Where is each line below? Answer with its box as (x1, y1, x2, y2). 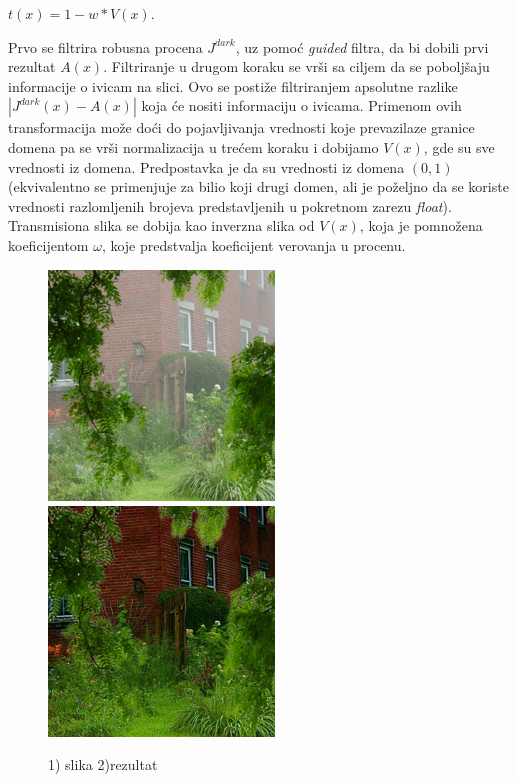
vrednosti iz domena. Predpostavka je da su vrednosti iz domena (8, 156, 405, 177)
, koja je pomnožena (359, 215, 483, 236)
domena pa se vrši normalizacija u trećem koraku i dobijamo (8, 136, 379, 157)
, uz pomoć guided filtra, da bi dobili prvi (235, 36, 489, 57)
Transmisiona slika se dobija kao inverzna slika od (8, 215, 315, 236)
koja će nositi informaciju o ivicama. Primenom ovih (141, 95, 462, 116)
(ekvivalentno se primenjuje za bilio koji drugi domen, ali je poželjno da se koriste (8, 176, 509, 197)
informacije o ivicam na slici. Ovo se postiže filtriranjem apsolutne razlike (8, 75, 458, 96)
